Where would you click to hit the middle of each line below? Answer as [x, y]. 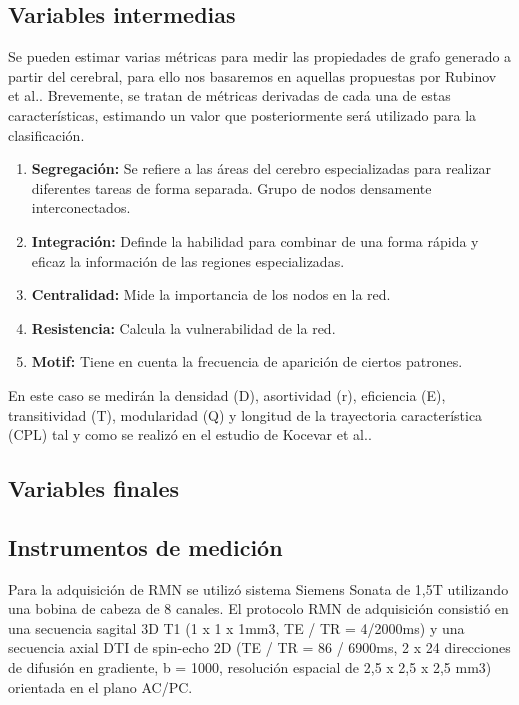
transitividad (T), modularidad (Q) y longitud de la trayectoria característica [245, 414]
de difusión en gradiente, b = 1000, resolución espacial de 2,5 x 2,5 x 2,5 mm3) [250, 667]
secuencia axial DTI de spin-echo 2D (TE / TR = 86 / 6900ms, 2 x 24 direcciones [259, 647]
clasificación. [46, 134]
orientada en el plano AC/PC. [100, 686]
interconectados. [81, 207]
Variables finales [94, 488]
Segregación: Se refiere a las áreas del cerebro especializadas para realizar [261, 168]
